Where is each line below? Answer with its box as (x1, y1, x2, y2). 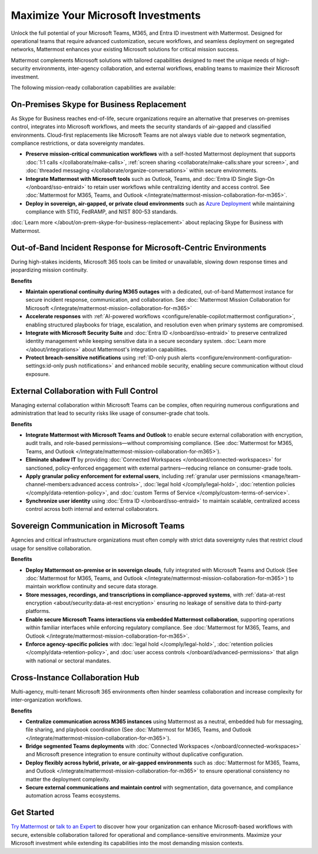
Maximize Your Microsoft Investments (11, 9, 201, 22)
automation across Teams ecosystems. (25, 792, 121, 799)
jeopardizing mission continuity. (11, 266, 88, 273)
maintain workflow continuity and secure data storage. (25, 583, 158, 590)
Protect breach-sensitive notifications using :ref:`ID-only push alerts (25, 354, 196, 361)
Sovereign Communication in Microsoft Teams (11, 521, 185, 531)
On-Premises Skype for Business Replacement (11, 99, 187, 109)
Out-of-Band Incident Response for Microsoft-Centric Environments (11, 242, 267, 253)
